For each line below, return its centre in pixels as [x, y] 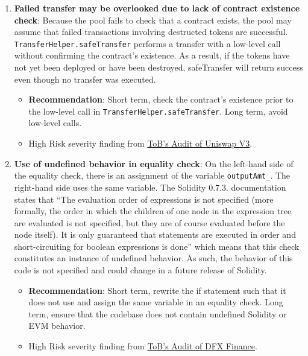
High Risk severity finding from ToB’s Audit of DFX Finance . [143, 346]
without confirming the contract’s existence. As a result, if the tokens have [152, 55]
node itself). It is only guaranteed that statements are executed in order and [155, 234]
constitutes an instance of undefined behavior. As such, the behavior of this [153, 258]
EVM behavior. [57, 326]
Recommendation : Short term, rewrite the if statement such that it [157, 290]
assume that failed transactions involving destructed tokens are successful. [151, 32]
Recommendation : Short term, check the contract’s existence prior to [161, 99]
